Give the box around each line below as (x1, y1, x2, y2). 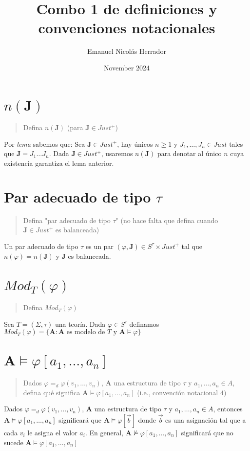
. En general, (85, 427, 123, 437)
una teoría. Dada (55, 318, 106, 329)
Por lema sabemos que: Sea (4, 138, 85, 149)
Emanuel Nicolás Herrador (87, 46, 166, 56)
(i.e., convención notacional (137, 387, 218, 397)
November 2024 (103, 62, 150, 72)
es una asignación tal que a (165, 414, 246, 425)
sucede (4, 437, 23, 447)
